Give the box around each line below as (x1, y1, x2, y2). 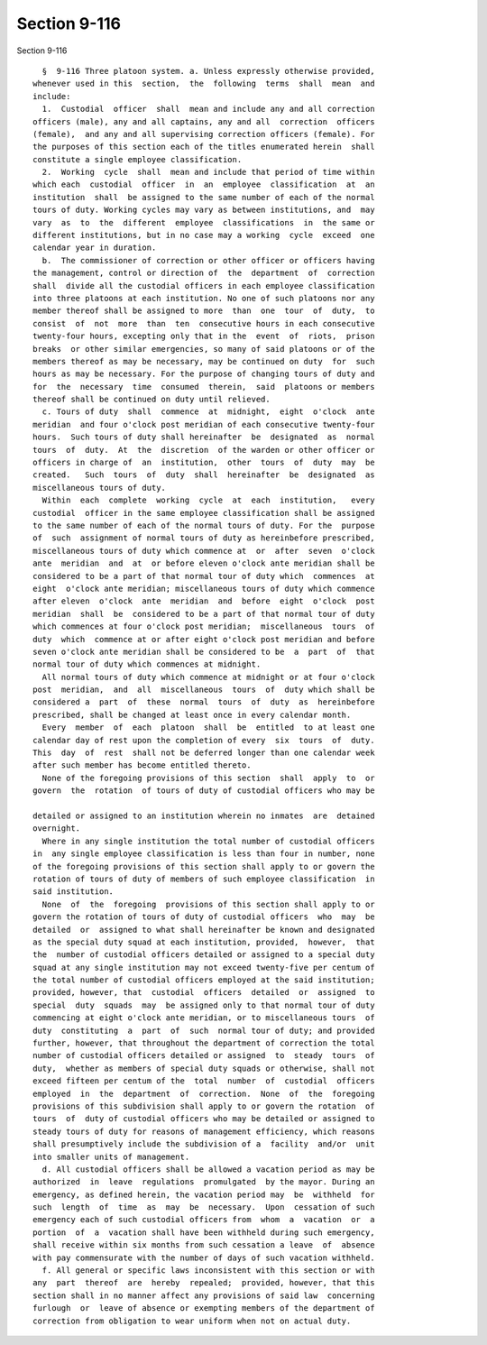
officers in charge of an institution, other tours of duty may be (32, 457, 375, 468)
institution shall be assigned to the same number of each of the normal (32, 192, 375, 202)
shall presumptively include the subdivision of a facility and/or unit (32, 1139, 375, 1149)
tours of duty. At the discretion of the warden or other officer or (32, 445, 375, 455)
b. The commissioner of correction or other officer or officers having (41, 255, 375, 265)
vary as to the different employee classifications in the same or (32, 217, 375, 227)
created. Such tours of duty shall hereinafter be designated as (32, 470, 375, 480)
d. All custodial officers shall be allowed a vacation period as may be (41, 1164, 375, 1175)
